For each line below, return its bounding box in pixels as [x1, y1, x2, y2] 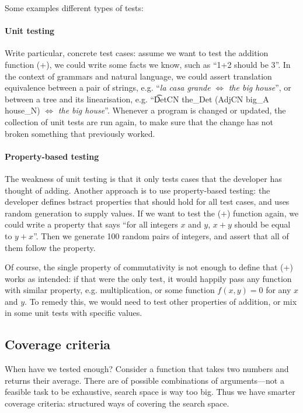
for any [266, 284, 291, 296]
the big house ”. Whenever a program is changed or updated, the [58, 104, 286, 116]
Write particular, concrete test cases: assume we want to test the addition [5, 47, 269, 59]
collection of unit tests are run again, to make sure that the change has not [5, 115, 274, 128]
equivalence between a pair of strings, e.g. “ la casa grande [5, 81, 211, 94]
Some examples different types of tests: [5, 2, 144, 13]
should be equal [234, 218, 291, 230]
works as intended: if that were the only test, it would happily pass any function [5, 272, 292, 284]
